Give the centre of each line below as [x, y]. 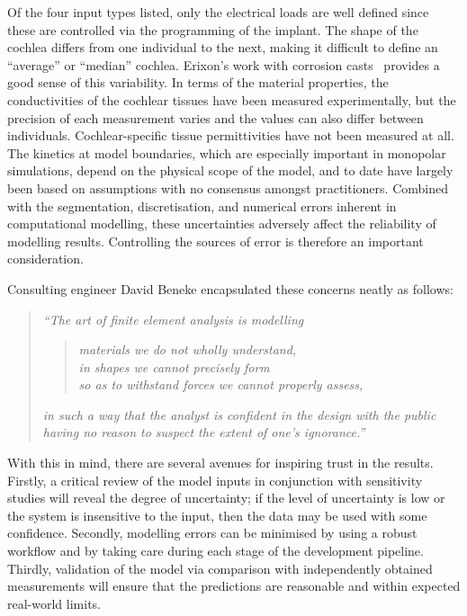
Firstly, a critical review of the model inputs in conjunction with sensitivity [215, 480]
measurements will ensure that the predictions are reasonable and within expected [234, 586]
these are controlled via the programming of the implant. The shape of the [213, 29]
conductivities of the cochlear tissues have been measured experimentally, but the [232, 99]
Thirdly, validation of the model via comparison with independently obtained [220, 568]
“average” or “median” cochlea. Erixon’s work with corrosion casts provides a [224, 64]
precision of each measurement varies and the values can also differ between [216, 117]
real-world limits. [54, 603]
